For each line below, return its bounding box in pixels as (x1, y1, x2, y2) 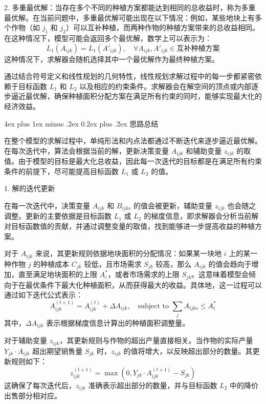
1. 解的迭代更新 (4, 183, 55, 194)
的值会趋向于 (208, 258, 252, 269)
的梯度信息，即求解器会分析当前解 (144, 210, 259, 221)
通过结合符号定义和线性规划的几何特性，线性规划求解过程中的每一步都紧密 (4, 71, 255, 81)
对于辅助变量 (4, 335, 47, 346)
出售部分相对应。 (4, 390, 61, 401)
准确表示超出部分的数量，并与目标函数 (88, 379, 217, 390)
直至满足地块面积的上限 (18, 269, 97, 280)
